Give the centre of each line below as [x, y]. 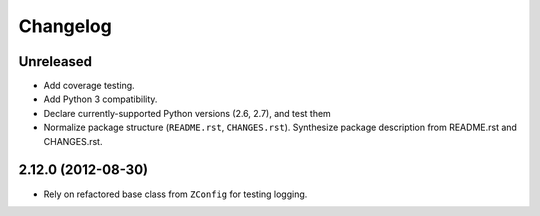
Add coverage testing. [89, 86]
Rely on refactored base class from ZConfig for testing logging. [175, 194]
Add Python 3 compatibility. [100, 99]
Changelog [65, 26]
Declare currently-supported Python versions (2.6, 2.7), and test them [187, 113]
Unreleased [55, 61]
